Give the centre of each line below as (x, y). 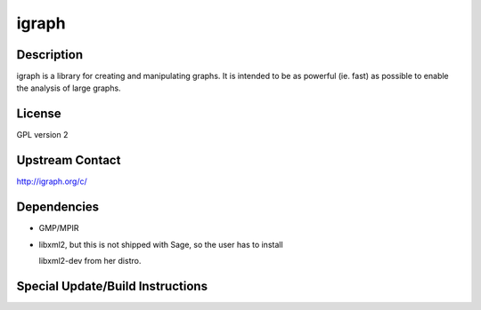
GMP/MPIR (59, 228)
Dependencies (58, 207)
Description (50, 55)
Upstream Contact (69, 160)
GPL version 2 (42, 135)
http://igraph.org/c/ (52, 181)
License (39, 114)
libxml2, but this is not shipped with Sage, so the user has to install (161, 244)
